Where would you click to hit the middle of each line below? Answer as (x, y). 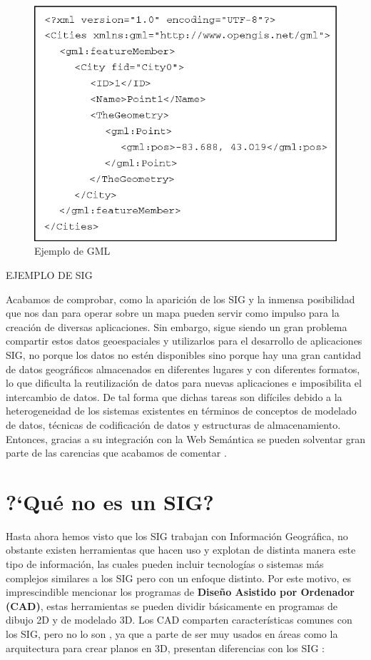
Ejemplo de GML (72, 251)
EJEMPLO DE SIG (49, 275)
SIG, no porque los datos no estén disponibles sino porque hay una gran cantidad (184, 355)
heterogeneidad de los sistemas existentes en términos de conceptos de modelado (181, 411)
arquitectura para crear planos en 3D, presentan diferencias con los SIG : (165, 648)
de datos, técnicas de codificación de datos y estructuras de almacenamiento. (173, 424)
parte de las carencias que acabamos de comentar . (116, 453)
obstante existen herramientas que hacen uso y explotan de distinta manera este (181, 550)
